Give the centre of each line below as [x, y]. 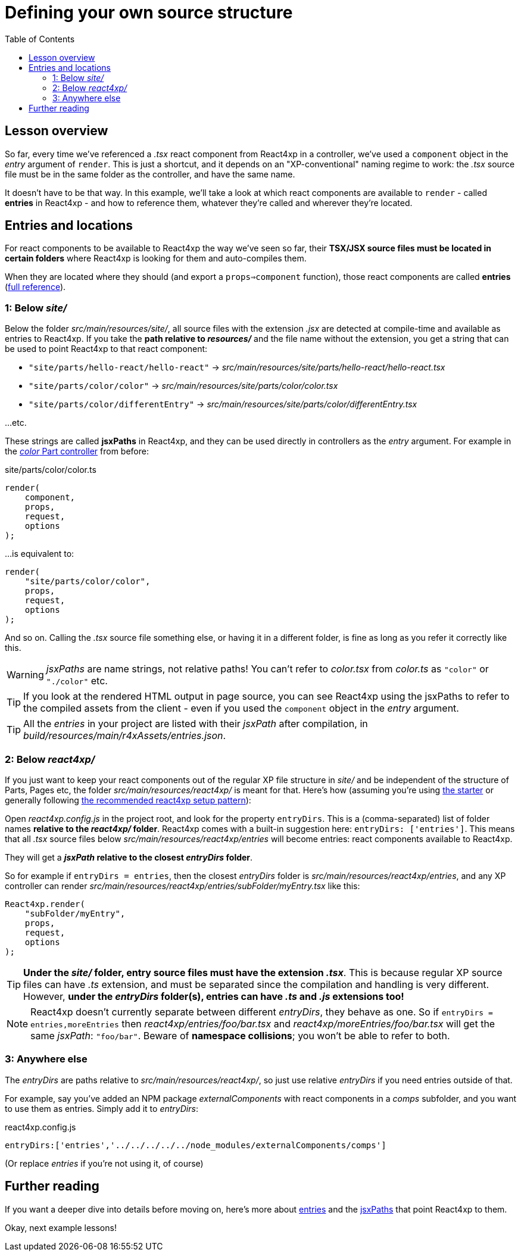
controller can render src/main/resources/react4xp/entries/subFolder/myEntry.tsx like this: [182, 886]
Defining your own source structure [149, 13]
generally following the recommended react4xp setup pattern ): [128, 800]
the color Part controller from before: [77, 451]
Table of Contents [40, 39]
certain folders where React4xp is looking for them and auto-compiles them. [156, 258]
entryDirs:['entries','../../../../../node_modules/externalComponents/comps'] [196, 1145]
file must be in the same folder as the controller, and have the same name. [150, 174]
